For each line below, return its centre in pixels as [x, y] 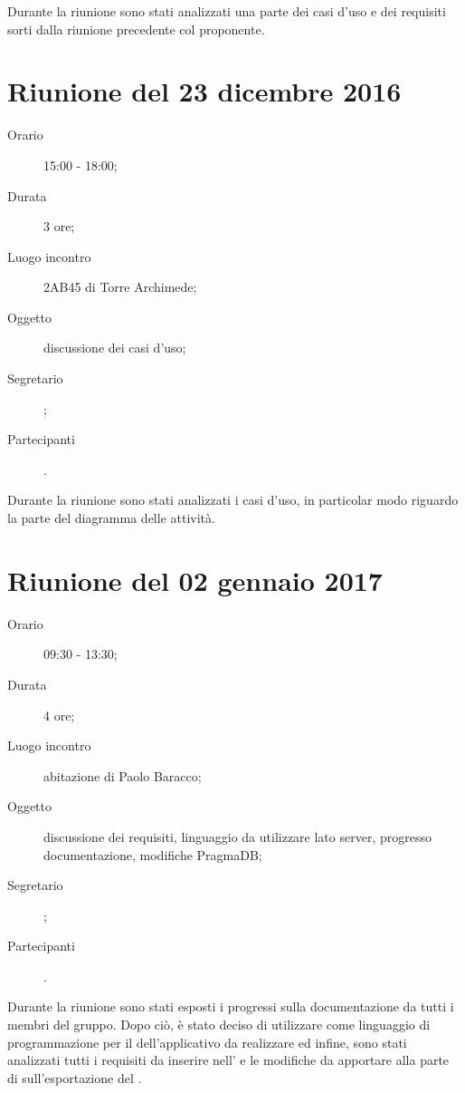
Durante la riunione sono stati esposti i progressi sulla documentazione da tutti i [231, 1006]
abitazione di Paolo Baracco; [123, 775]
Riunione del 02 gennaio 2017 [195, 580]
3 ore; [59, 226]
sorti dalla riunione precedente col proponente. [136, 29]
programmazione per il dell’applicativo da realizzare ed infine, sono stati [207, 1042]
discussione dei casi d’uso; [115, 348]
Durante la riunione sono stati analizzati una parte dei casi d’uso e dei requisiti [227, 11]
